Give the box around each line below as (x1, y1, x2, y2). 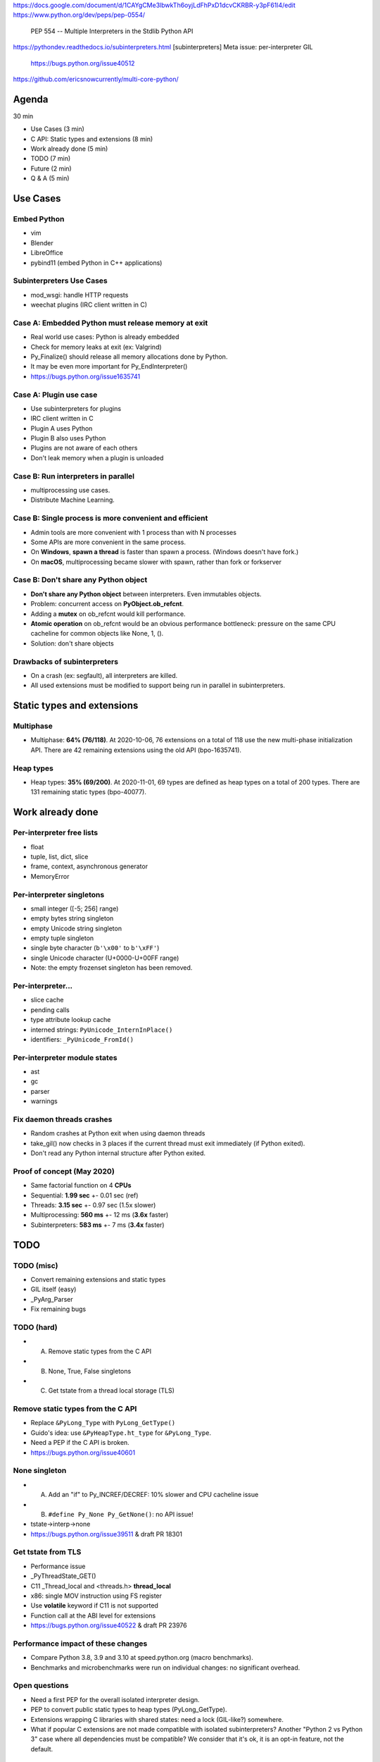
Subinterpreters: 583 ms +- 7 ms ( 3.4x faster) (30, 1220, 165, 1229)
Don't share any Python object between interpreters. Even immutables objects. (30, 589, 262, 598)
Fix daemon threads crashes (13, 1114, 113, 1124)
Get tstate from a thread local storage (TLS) (48, 1386, 175, 1395)
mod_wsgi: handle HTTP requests (30, 290, 129, 299)
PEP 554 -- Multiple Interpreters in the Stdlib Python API (30, 27, 194, 35)
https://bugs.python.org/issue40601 (30, 1448, 136, 1457)
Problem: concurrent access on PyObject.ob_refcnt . (30, 600, 184, 608)
